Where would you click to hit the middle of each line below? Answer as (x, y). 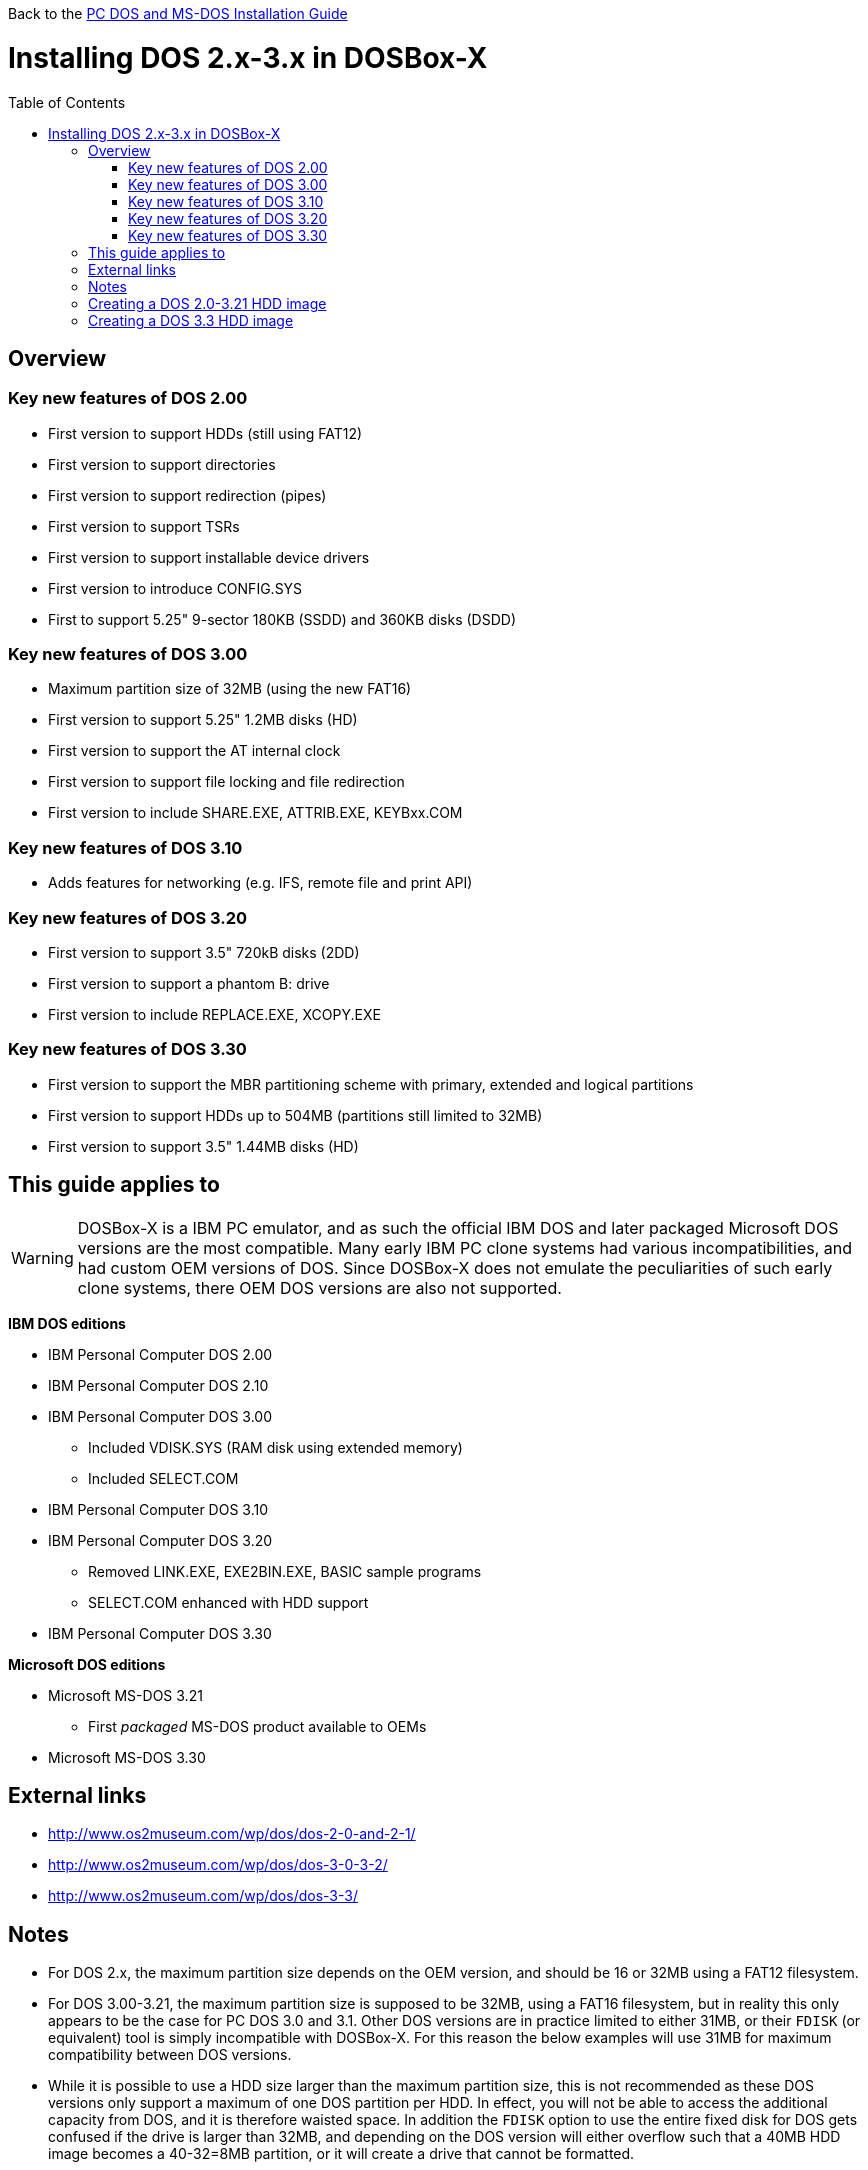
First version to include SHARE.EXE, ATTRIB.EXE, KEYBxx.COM (255, 813)
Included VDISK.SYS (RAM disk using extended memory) (275, 1447)
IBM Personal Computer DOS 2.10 (158, 1385)
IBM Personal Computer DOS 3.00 (160, 1416)
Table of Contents (67, 102)
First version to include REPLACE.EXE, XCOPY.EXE (214, 1014)
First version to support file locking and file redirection (226, 782)
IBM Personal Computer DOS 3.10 (158, 1509)
